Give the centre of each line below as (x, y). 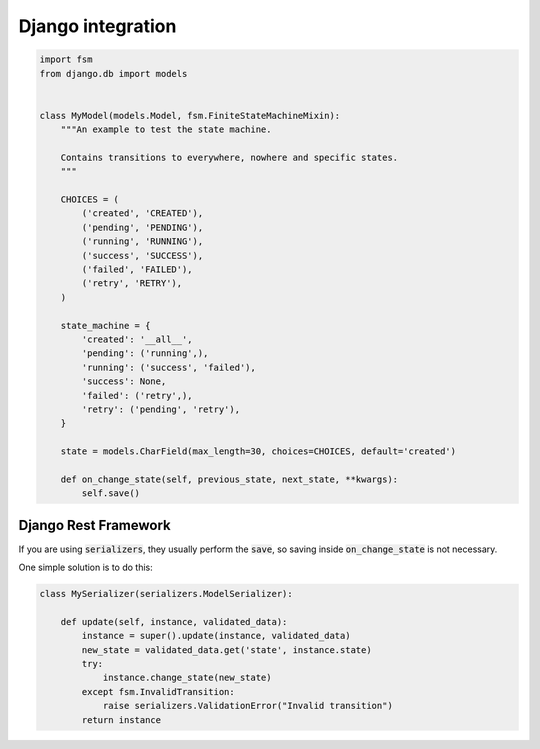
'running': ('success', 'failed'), (169, 367)
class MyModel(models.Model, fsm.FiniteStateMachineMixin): (190, 115)
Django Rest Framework (94, 525)
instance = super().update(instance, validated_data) (216, 636)
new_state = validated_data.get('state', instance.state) (226, 649)
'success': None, (124, 381)
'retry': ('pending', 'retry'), (160, 409)
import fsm (66, 59)
